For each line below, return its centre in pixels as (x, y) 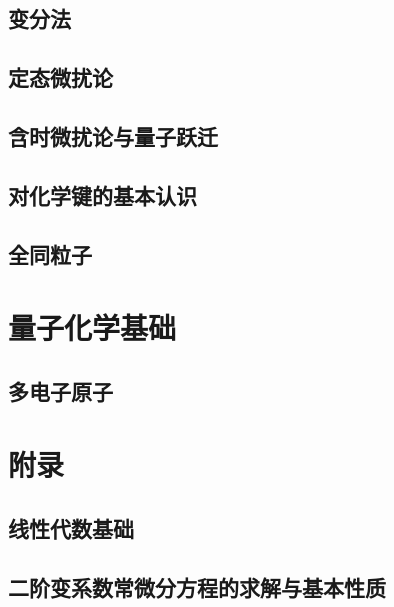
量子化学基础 (92, 327)
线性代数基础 (71, 527)
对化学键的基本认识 (102, 194)
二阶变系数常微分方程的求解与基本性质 (197, 586)
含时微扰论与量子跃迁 (113, 135)
